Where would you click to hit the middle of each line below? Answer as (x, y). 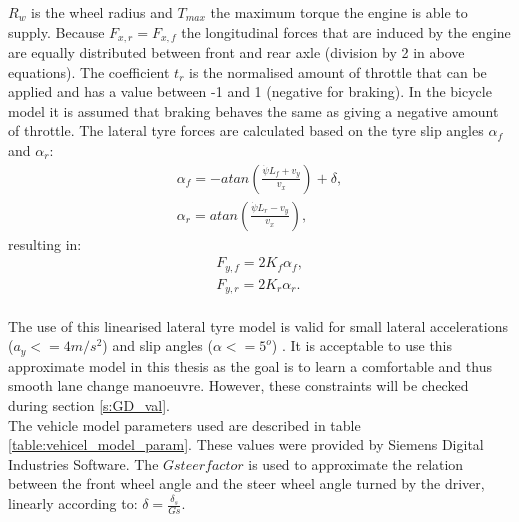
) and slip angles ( (157, 345)
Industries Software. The (83, 463)
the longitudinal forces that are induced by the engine (346, 31)
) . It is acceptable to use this (362, 345)
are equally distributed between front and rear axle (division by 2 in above (236, 52)
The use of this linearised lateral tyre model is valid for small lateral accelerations (258, 325)
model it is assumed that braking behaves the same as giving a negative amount (253, 110)
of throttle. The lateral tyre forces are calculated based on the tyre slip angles (246, 130)
